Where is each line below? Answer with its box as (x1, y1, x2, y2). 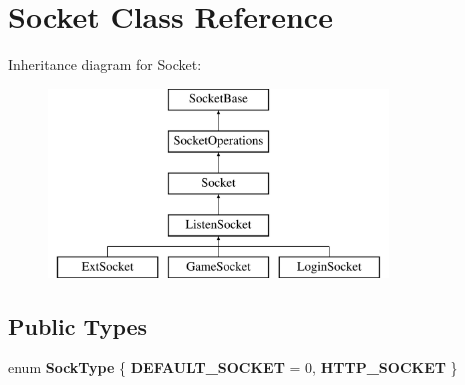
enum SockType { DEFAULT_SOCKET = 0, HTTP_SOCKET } (8, 357, 458, 378)
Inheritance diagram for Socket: (8, 54, 202, 75)
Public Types (8, 310, 148, 341)
